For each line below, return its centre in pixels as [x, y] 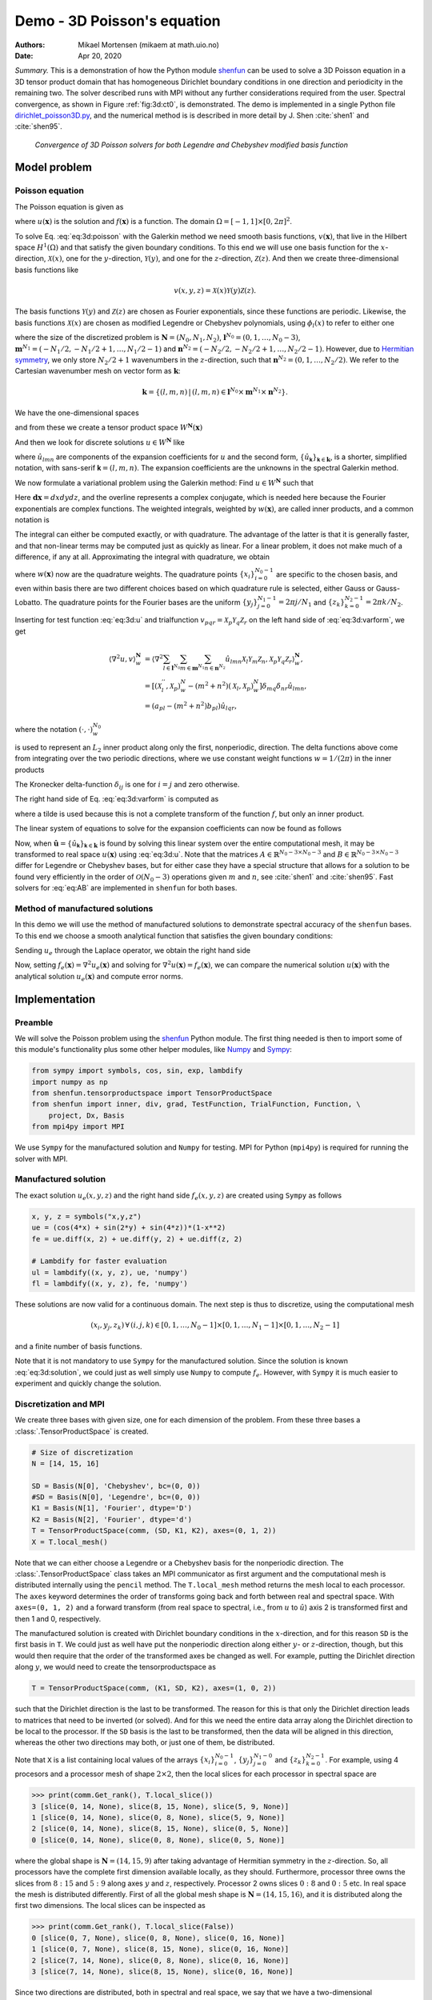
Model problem [53, 168]
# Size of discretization [82, 1452]
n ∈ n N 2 [215, 668]
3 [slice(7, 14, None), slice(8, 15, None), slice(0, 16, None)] [162, 1971]
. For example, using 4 [362, 1759]
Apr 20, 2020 [100, 55]
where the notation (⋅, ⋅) [54, 729]
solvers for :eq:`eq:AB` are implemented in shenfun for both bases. [126, 888]
